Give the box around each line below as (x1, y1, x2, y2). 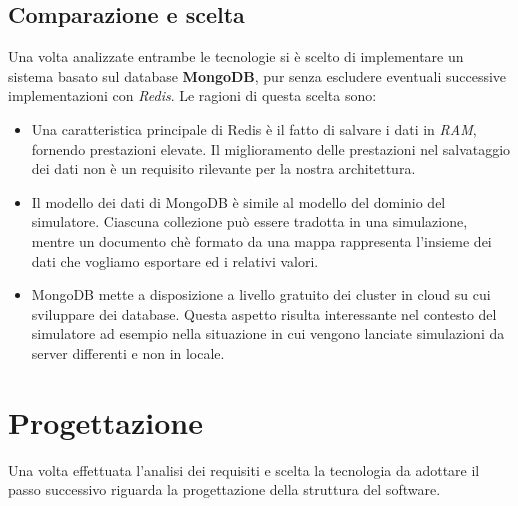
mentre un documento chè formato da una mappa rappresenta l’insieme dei (31, 230, 492, 251)
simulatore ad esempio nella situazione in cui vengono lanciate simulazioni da (31, 323, 505, 344)
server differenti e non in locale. (31, 342, 225, 363)
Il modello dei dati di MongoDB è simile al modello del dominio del (31, 191, 446, 212)
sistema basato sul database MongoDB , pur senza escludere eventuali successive (8, 65, 507, 86)
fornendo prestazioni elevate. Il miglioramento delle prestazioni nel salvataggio (31, 138, 511, 159)
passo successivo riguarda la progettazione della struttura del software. (8, 479, 441, 500)
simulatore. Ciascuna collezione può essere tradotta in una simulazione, (31, 211, 468, 232)
